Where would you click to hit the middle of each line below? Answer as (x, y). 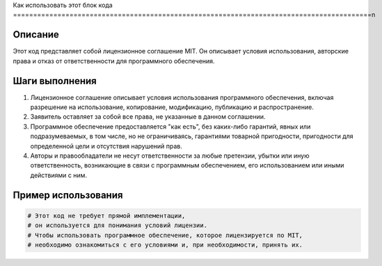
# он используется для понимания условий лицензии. (118, 225)
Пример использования (68, 195)
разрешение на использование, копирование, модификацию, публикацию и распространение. (172, 107)
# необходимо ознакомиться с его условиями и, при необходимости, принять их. (165, 244)
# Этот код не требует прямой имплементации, (106, 216)
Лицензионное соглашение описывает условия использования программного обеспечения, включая (182, 97)
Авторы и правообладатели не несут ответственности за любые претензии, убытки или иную (170, 156)
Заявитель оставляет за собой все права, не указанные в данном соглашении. (148, 117)
